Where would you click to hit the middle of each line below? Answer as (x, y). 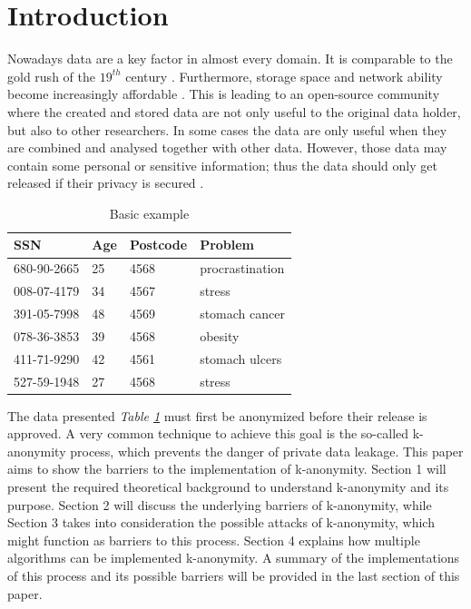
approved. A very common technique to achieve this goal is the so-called (208, 433)
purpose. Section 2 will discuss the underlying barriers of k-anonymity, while (220, 504)
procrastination (242, 268)
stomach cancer (242, 313)
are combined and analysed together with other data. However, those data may (227, 147)
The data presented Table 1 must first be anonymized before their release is (217, 415)
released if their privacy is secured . (106, 183)
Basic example (149, 213)
